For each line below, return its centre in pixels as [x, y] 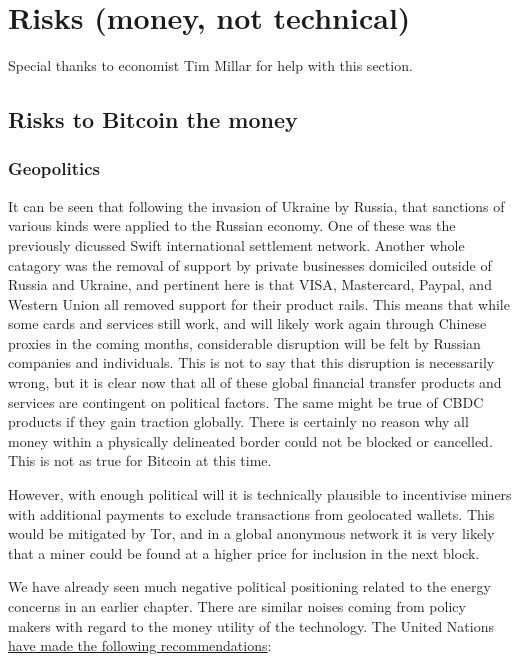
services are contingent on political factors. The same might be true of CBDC [246, 401]
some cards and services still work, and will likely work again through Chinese [247, 323]
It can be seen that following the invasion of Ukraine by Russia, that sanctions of [256, 205]
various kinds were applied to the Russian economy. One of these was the [232, 225]
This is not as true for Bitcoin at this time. [140, 460]
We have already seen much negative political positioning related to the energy [249, 586]
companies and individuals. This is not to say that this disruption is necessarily [251, 362]
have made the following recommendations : [140, 645]
